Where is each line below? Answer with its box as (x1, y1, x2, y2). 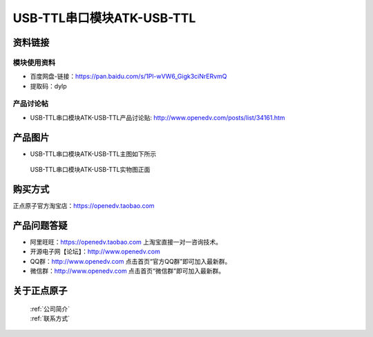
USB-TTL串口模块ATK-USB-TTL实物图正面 (30, 166, 151, 174)
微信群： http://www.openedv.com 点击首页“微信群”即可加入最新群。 (30, 267, 224, 276)
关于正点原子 (12, 285, 68, 296)
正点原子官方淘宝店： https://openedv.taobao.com (12, 202, 155, 210)
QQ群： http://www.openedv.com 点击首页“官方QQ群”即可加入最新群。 (30, 257, 231, 265)
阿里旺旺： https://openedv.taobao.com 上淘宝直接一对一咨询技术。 (30, 238, 222, 246)
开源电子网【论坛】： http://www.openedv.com (30, 247, 160, 256)
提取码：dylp (30, 81, 67, 90)
